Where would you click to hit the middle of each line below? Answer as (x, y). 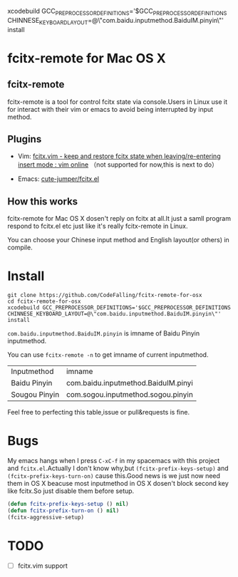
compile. (20, 248)
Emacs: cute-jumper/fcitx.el (58, 179)
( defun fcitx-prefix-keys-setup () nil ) (68, 504)
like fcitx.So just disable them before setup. (71, 491)
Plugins (25, 139)
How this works (43, 201)
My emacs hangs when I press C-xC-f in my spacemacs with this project (114, 461)
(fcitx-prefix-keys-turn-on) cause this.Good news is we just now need (114, 476)
